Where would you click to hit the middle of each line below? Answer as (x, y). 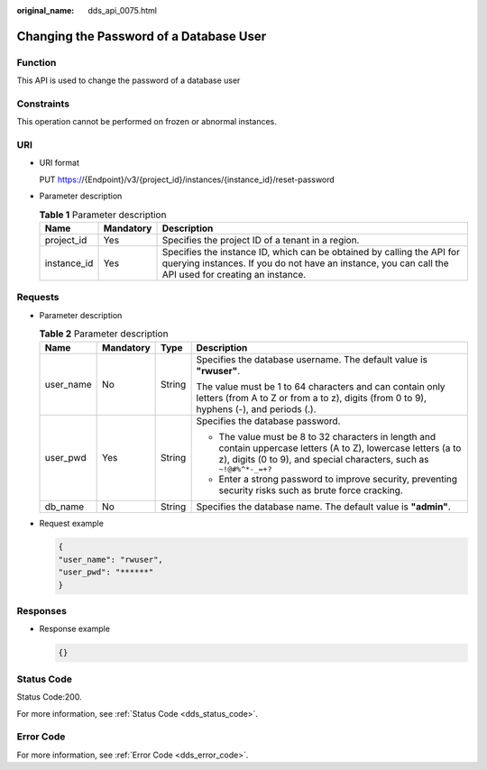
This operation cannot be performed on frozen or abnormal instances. (147, 122)
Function (37, 62)
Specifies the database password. (268, 421)
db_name (64, 507)
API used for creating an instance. (234, 274)
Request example (71, 523)
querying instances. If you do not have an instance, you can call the (306, 263)
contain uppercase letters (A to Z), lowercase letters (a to (340, 448)
